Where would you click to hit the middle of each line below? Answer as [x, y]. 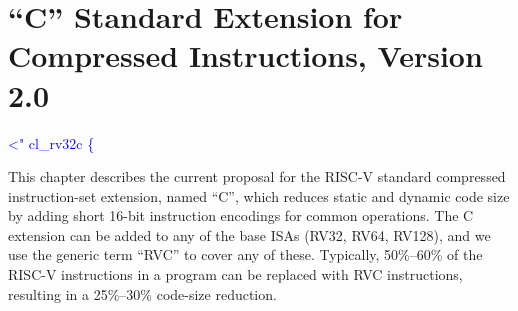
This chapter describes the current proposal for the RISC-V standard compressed [257, 176]
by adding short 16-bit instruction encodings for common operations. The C [241, 215]
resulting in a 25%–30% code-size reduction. [142, 293]
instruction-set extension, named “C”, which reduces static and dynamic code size [259, 195]
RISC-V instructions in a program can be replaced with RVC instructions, [235, 274]
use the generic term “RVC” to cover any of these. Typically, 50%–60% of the [245, 254]
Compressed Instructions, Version [245, 55]
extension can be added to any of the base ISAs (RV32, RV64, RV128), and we [249, 234]
